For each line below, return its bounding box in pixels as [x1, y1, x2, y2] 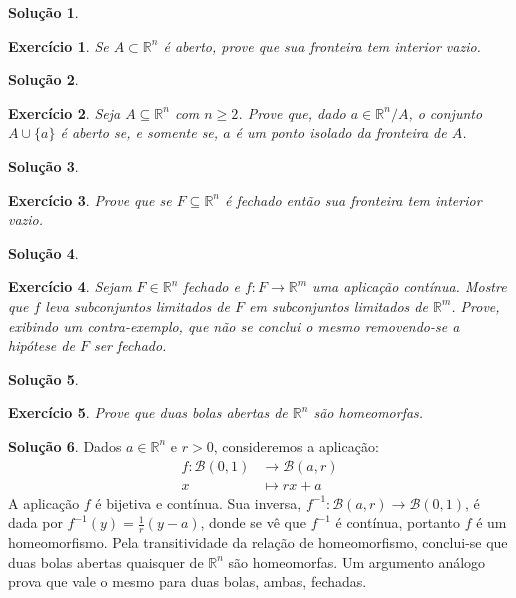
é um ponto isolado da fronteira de [235, 122, 447, 143]
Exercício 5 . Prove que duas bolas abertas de [8, 402, 288, 423]
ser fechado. [93, 335, 167, 356]
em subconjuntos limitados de [248, 295, 428, 316]
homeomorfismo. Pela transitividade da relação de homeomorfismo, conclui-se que [8, 531, 508, 552]
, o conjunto [408, 102, 483, 123]
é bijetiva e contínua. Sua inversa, [95, 492, 302, 513]
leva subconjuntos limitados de [45, 295, 230, 316]
